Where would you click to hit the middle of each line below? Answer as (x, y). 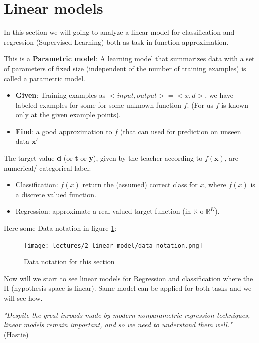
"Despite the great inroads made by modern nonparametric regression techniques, (127, 314)
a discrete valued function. (56, 194)
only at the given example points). (68, 115)
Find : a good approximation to (64, 131)
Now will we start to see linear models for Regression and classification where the (129, 278)
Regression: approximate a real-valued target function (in (103, 211)
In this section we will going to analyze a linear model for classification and (119, 32)
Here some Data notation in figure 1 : (60, 228)
